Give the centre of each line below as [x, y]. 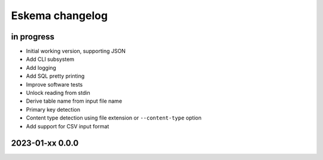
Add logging [41, 67]
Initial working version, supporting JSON [76, 51]
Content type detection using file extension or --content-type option [114, 118]
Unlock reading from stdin [58, 93]
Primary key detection [53, 109]
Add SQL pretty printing [55, 76]
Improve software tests [54, 84]
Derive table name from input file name [74, 101]
